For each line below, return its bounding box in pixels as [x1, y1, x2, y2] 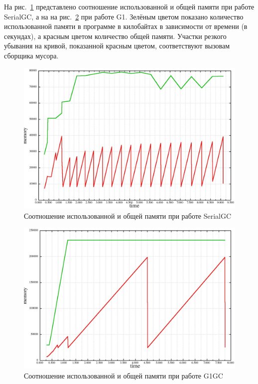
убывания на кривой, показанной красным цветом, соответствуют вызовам [4, 40, 230, 51]
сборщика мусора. [4, 50, 59, 60]
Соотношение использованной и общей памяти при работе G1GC [24, 371, 223, 381]
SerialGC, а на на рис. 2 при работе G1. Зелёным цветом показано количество [4, 11, 244, 21]
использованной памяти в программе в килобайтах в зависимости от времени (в [4, 21, 248, 31]
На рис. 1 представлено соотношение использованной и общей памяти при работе [4, 1, 255, 11]
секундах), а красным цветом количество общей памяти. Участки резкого [4, 30, 227, 41]
